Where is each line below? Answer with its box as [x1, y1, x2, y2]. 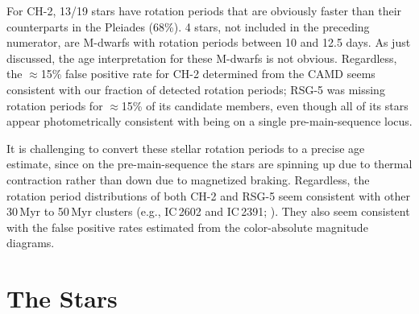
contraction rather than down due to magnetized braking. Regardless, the [6, 171, 370, 188]
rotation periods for [6, 97, 103, 114]
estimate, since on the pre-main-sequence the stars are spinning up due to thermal [6, 155, 413, 172]
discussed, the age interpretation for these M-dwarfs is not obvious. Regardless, [6, 49, 397, 66]
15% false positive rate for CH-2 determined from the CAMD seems [40, 65, 375, 82]
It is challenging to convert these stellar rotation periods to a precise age [6, 139, 365, 156]
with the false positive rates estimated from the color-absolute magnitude [6, 218, 368, 235]
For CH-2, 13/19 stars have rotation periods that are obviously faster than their [6, 2, 402, 19]
